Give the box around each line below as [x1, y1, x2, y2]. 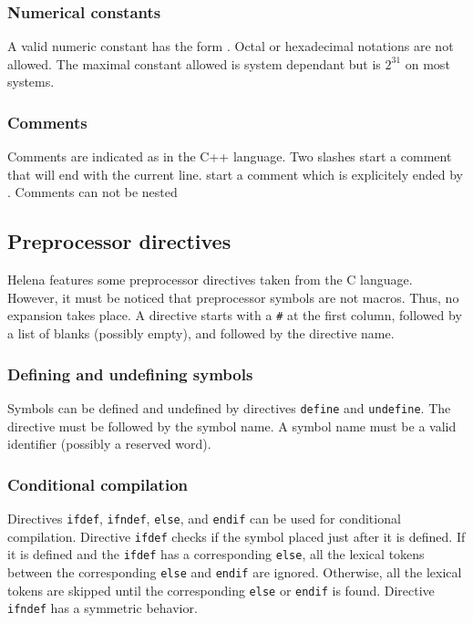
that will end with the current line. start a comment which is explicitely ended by [7, 164, 463, 183]
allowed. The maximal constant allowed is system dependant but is [7, 54, 381, 73]
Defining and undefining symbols [7, 362, 253, 385]
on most [405, 54, 450, 73]
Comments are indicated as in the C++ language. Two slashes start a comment [7, 147, 452, 166]
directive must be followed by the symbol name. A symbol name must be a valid [7, 416, 457, 435]
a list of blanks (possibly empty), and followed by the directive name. [7, 324, 395, 343]
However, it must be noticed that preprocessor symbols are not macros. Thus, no [7, 287, 459, 306]
